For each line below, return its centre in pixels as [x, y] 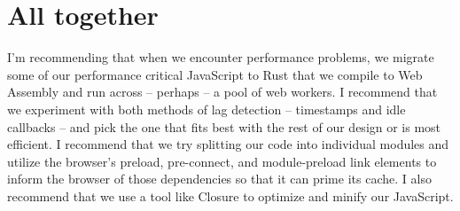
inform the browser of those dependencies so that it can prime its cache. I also [219, 179]
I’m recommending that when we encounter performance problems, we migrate [221, 57]
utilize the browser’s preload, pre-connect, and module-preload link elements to [222, 161]
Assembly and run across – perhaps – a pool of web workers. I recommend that [222, 92]
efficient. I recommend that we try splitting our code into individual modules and [228, 144]
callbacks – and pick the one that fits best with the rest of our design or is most [224, 126]
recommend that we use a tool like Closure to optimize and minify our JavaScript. [230, 195]
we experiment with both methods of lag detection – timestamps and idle [207, 109]
